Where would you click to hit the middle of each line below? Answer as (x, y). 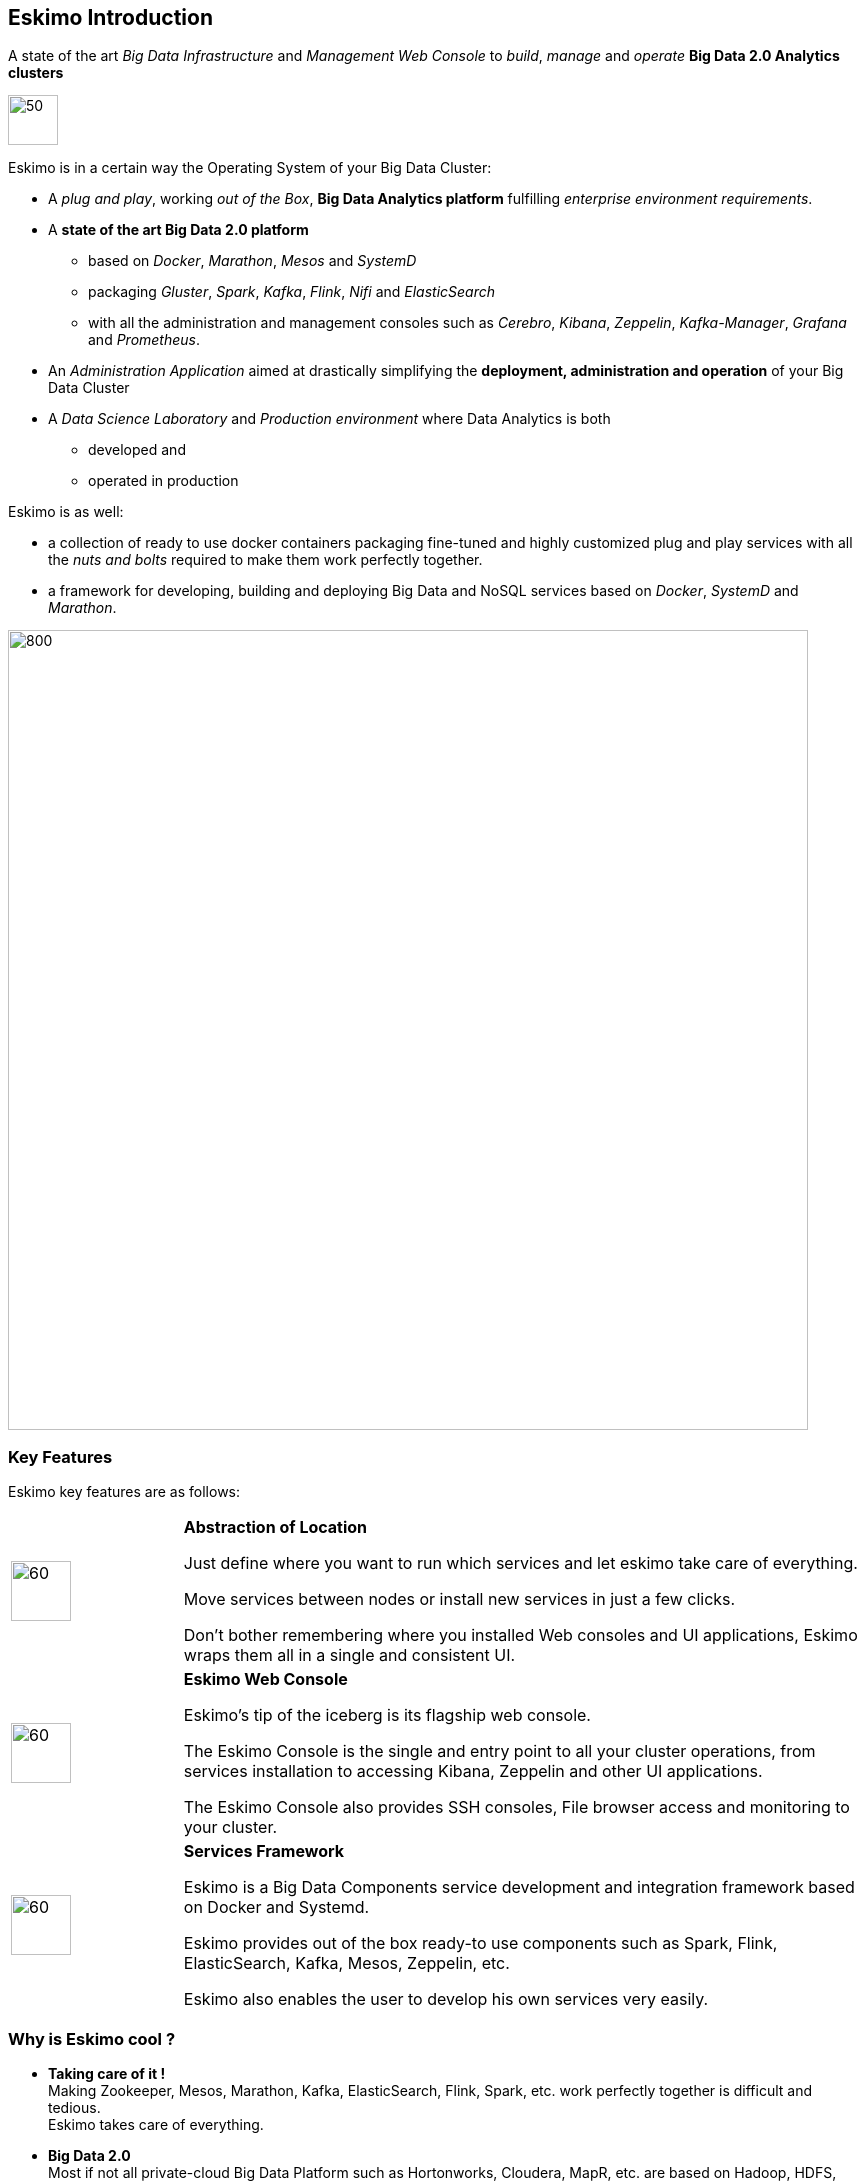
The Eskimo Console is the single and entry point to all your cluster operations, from (499, 1751)
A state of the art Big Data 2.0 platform (178, 230)
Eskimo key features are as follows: (124, 1492)
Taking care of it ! (107, 2073)
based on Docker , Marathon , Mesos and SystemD (252, 261)
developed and (137, 450)
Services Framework (264, 1851)
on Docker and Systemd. (276, 1907)
